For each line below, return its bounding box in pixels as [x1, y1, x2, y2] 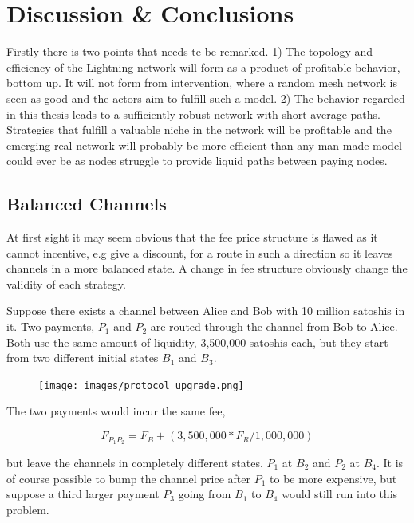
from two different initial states [6, 349, 159, 366]
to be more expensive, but [270, 470, 397, 486]
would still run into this [282, 486, 398, 502]
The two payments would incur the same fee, [6, 403, 226, 419]
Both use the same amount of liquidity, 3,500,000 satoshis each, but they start [6, 333, 388, 350]
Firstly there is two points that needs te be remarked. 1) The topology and [6, 43, 373, 60]
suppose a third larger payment [6, 486, 160, 502]
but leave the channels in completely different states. [6, 454, 263, 470]
